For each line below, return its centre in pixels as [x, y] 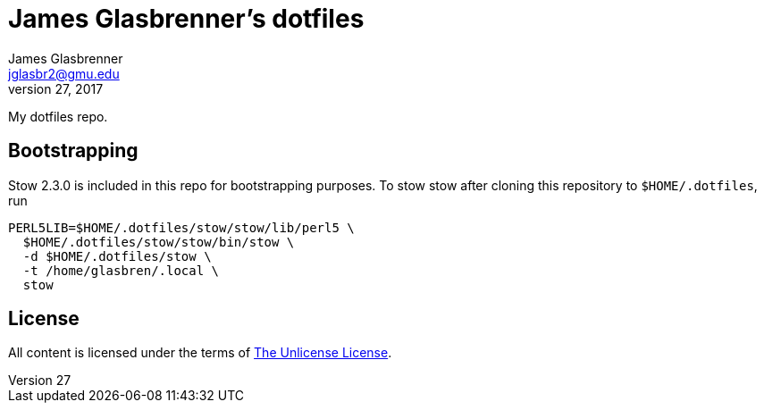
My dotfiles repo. [58, 116]
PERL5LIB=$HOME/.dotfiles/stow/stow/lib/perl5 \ [181, 227]
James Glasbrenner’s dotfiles [186, 19]
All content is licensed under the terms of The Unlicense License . [200, 353]
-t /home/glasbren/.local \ [121, 270]
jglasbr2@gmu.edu [64, 73]
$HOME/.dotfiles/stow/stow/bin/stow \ [159, 242]
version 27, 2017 [56, 88]
